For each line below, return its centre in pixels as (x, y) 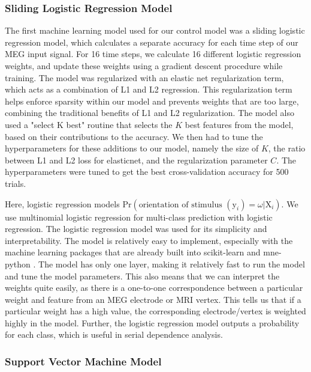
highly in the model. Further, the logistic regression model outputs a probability (152, 322)
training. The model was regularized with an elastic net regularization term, (144, 77)
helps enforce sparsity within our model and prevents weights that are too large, (152, 101)
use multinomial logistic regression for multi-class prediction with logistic (139, 217)
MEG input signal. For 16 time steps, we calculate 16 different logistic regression (153, 54)
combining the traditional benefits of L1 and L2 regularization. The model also (150, 113)
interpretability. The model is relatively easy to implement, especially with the (149, 240)
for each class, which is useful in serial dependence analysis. (114, 334)
